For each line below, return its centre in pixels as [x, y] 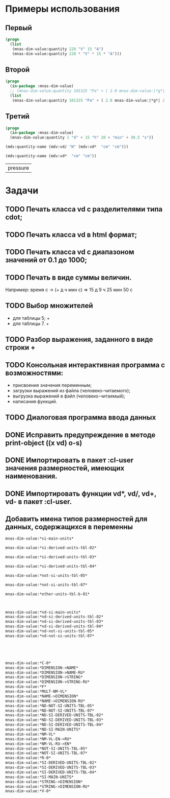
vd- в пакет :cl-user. [39, 501]
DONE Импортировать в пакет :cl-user [69, 460]
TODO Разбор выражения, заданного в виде [79, 339]
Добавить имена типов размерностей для [76, 519]
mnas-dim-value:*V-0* [28, 791]
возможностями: [34, 373]
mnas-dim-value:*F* [26, 687]
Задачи [22, 191]
